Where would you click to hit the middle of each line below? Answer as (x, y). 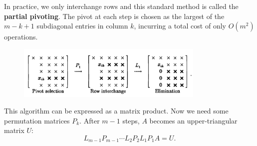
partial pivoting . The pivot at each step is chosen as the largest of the (114, 16)
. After (90, 120)
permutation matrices (37, 120)
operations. (21, 37)
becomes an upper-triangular (193, 120)
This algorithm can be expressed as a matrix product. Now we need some (116, 111)
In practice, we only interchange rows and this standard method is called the (121, 6)
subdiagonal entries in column (82, 26)
